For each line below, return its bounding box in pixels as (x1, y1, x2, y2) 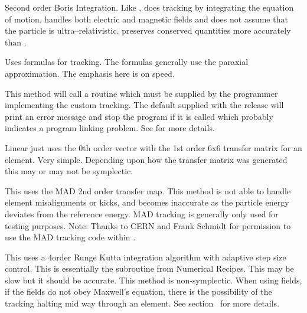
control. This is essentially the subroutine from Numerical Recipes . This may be (5, 262, 294, 275)
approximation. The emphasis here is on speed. (5, 67, 175, 79)
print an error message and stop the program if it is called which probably (5, 110, 273, 122)
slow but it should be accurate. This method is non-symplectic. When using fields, (5, 273, 302, 286)
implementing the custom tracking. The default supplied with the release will (5, 99, 284, 111)
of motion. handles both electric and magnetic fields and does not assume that (5, 12, 288, 25)
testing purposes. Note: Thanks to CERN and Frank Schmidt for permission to (5, 219, 291, 232)
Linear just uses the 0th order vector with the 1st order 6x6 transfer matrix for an (5, 141, 302, 154)
